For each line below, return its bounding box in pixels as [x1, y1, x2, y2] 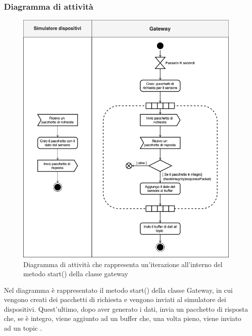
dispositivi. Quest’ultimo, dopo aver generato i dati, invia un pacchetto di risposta [4, 303, 248, 314]
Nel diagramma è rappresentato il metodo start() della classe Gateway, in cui [4, 285, 233, 295]
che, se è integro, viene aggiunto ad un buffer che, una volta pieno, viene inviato [4, 313, 241, 323]
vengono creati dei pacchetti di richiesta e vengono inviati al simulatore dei [4, 294, 226, 304]
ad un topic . [4, 323, 42, 333]
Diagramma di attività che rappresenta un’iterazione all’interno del [23, 259, 222, 269]
